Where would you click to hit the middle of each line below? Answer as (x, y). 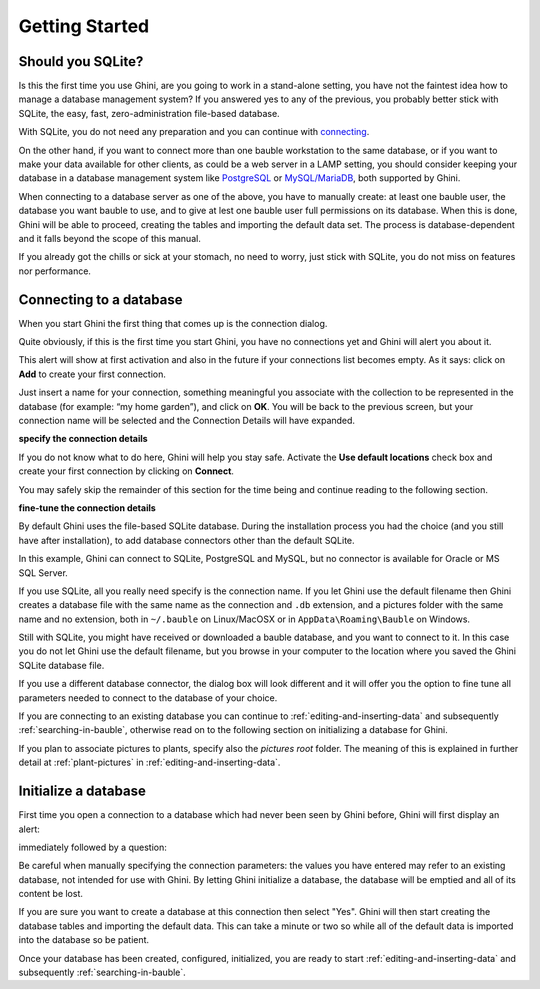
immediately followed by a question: (92, 847)
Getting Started (84, 26)
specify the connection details (83, 439)
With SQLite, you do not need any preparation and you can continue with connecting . (194, 132)
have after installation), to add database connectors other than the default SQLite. (186, 540)
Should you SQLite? (81, 61)
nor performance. (55, 271)
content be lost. (51, 894)
